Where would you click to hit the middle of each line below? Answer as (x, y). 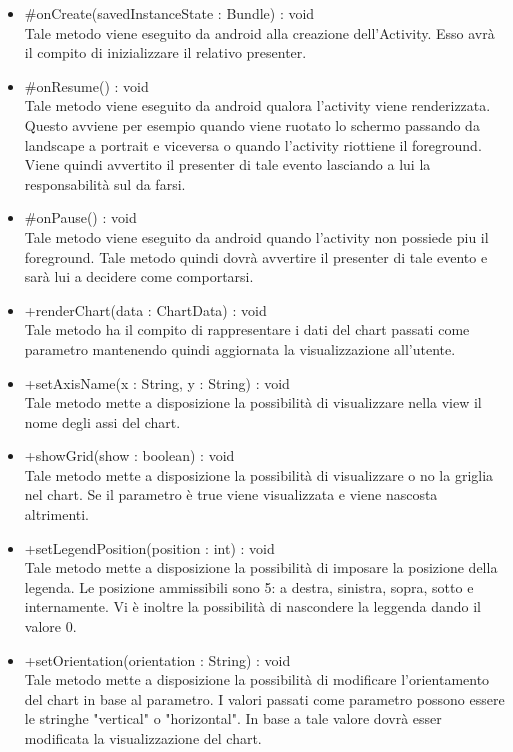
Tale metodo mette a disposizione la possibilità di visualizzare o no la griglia (259, 474)
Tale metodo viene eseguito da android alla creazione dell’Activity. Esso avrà (259, 32)
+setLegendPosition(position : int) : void (149, 547)
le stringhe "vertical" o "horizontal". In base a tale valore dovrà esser (233, 718)
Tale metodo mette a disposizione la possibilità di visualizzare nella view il (253, 402)
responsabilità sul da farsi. (105, 183)
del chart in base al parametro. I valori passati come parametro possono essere (264, 698)
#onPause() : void (80, 217)
